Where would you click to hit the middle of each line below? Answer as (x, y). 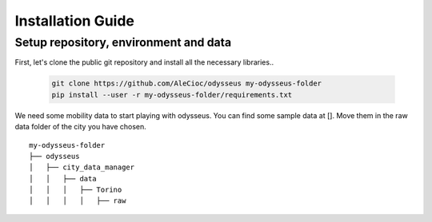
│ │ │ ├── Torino (76, 190)
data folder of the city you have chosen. (81, 127)
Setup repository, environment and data (123, 42)
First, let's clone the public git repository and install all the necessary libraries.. (144, 62)
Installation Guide (75, 21)
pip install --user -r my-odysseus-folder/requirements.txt (172, 95)
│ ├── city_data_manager (82, 167)
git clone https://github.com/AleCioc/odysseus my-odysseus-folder (187, 83)
